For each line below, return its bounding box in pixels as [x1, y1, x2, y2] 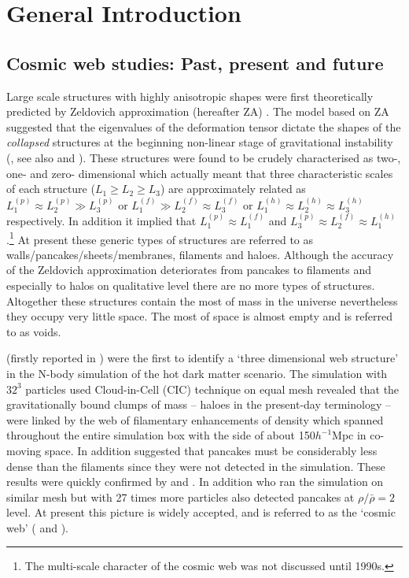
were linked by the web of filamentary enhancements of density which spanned [6, 411, 384, 428]
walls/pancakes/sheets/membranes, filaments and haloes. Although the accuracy [6, 246, 394, 262]
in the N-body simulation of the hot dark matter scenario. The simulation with [6, 365, 388, 381]
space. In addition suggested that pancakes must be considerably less [44, 442, 378, 458]
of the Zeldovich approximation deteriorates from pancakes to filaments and [6, 261, 371, 278]
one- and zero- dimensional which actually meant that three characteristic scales [6, 165, 393, 181]
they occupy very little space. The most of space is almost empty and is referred [6, 308, 392, 324]
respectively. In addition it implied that [6, 212, 197, 228]
